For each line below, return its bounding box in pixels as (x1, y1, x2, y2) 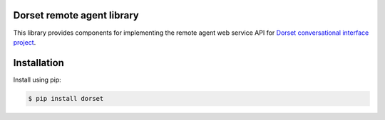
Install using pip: (13, 75, 62, 84)
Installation (13, 57, 64, 69)
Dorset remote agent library (13, 9, 139, 21)
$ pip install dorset (28, 94, 104, 102)
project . (13, 38, 36, 46)
